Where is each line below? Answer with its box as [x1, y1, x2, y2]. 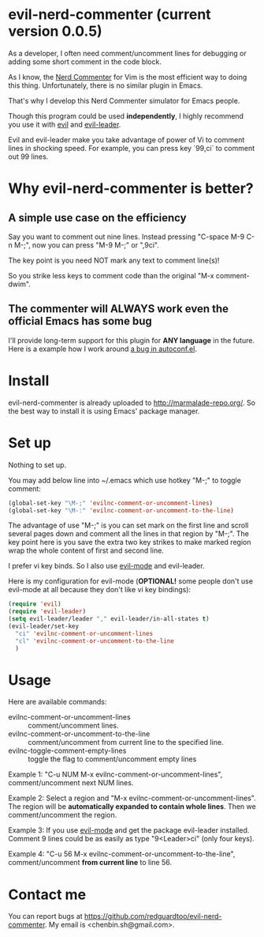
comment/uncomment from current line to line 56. [8, 858, 172, 867]
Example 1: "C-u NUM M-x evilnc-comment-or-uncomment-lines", [8, 769, 223, 780]
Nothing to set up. [8, 460, 67, 470]
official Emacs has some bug [8, 315, 152, 328]
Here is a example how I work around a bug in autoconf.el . [8, 344, 197, 353]
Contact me [8, 886, 87, 903]
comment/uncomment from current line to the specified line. [28, 738, 224, 747]
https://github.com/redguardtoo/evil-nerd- [84, 912, 222, 921]
